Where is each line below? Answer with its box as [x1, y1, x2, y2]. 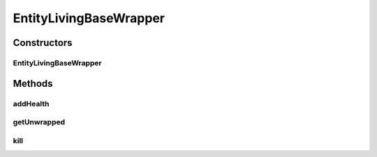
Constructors [13, 37, 73, 49]
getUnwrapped [13, 117, 66, 127]
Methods [13, 77, 53, 90]
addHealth [13, 99, 50, 108]
